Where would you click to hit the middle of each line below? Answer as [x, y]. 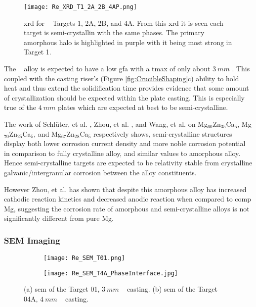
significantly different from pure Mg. [59, 218]
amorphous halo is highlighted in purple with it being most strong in [128, 42]
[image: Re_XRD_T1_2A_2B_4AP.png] [81, 7]
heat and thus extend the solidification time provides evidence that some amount [127, 88]
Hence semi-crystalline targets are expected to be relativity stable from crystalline [128, 163]
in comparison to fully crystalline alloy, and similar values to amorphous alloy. [122, 153]
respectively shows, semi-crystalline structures [163, 133]
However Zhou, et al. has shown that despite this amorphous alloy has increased [125, 189]
